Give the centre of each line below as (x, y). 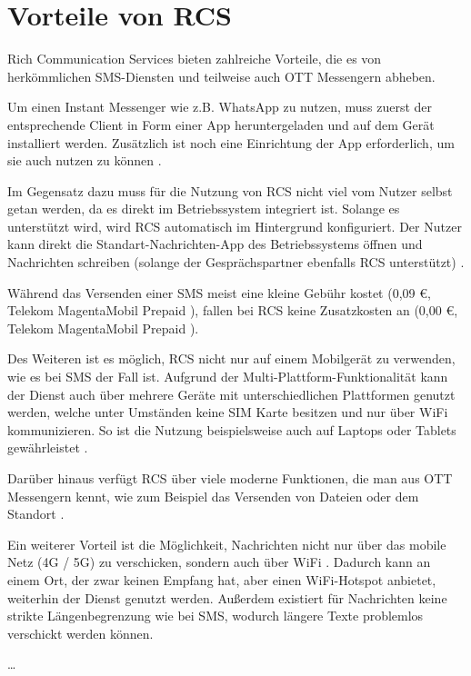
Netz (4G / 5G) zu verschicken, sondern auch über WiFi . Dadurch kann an (219, 562)
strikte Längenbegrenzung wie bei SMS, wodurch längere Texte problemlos (215, 616)
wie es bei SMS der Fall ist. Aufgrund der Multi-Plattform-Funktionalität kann (228, 377)
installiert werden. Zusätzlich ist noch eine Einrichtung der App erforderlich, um (231, 142)
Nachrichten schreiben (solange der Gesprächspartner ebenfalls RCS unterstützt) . (236, 262)
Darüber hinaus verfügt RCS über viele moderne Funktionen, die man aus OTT (230, 478)
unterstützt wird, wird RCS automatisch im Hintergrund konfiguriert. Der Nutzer (235, 226)
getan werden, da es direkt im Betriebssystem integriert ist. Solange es (204, 209)
